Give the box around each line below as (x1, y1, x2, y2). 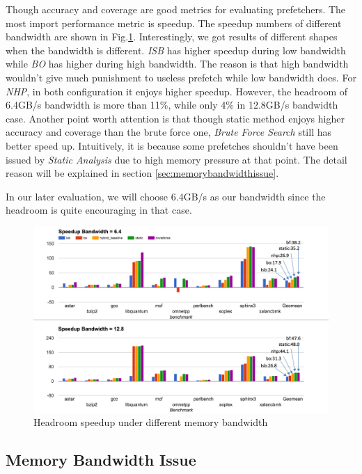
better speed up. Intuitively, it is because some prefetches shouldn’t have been (6, 138, 338, 152)
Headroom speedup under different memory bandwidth (33, 415, 268, 429)
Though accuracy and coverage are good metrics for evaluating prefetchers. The (6, 2, 346, 16)
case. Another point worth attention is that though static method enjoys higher (6, 111, 345, 125)
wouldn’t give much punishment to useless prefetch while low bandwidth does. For (6, 70, 356, 84)
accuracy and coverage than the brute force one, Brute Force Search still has (6, 125, 331, 139)
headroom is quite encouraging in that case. (6, 203, 192, 217)
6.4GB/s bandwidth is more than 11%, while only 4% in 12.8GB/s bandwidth (6, 97, 338, 112)
